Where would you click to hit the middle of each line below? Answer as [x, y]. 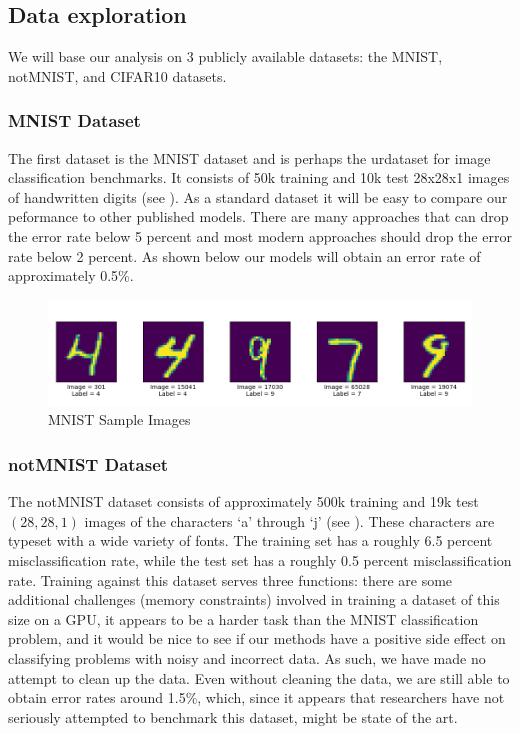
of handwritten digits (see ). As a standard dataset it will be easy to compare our [258, 196]
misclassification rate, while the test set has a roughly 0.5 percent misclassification [260, 559]
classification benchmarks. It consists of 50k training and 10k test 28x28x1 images [259, 177]
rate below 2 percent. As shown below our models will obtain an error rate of [244, 255]
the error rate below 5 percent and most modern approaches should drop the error [260, 235]
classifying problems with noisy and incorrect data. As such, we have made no [247, 657]
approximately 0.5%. [71, 275]
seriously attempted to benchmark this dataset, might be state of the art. [233, 716]
